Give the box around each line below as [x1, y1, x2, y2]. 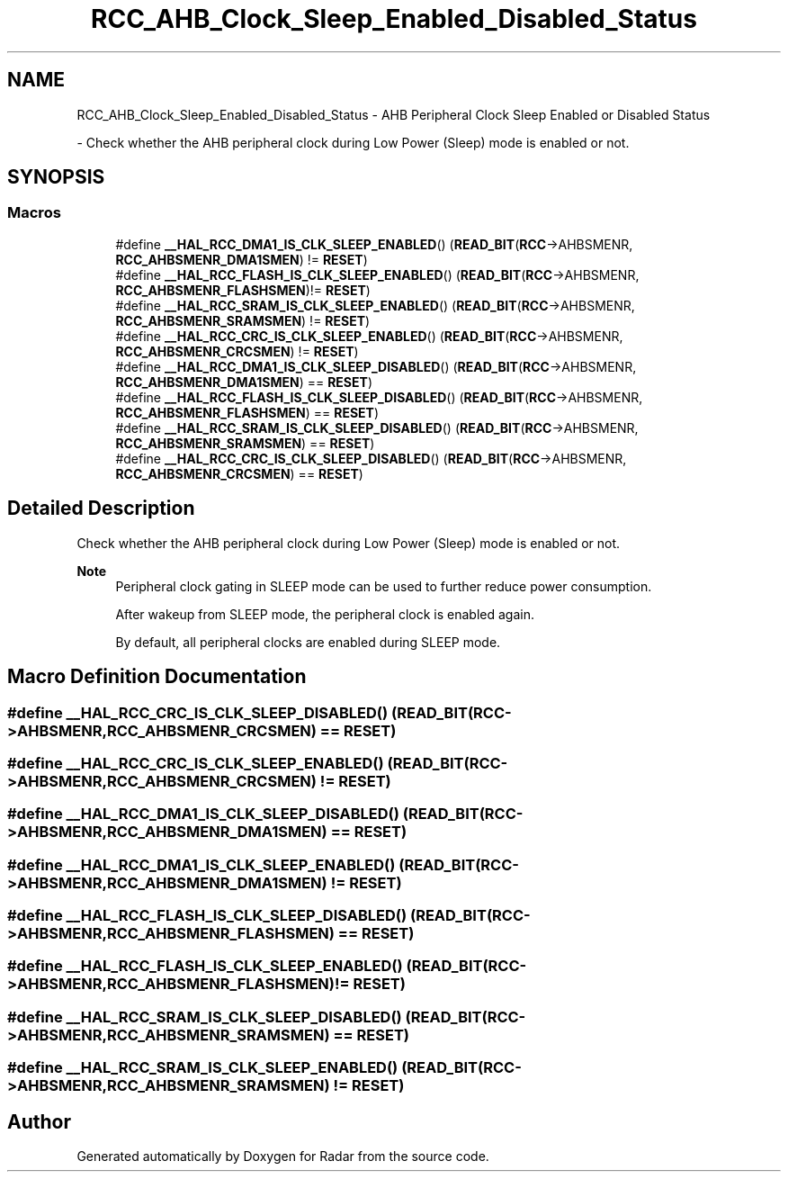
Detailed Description [7, 497, 195, 520]
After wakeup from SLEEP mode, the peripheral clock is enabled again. [115, 606, 535, 622]
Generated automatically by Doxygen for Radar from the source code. [76, 1147, 489, 1164]
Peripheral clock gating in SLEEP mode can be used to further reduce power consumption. [115, 578, 652, 594]
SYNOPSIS [7, 166, 105, 189]
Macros [7, 203, 61, 222]
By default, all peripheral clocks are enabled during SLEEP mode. [115, 634, 501, 650]
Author [7, 1110, 71, 1133]
